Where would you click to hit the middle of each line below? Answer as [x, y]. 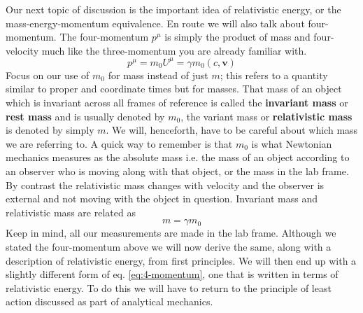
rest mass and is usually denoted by [85, 116]
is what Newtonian [292, 143]
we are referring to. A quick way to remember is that [119, 143]
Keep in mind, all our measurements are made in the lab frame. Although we [171, 233]
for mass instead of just [158, 75]
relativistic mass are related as [71, 212]
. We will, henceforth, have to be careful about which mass [232, 130]
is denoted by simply [50, 130]
